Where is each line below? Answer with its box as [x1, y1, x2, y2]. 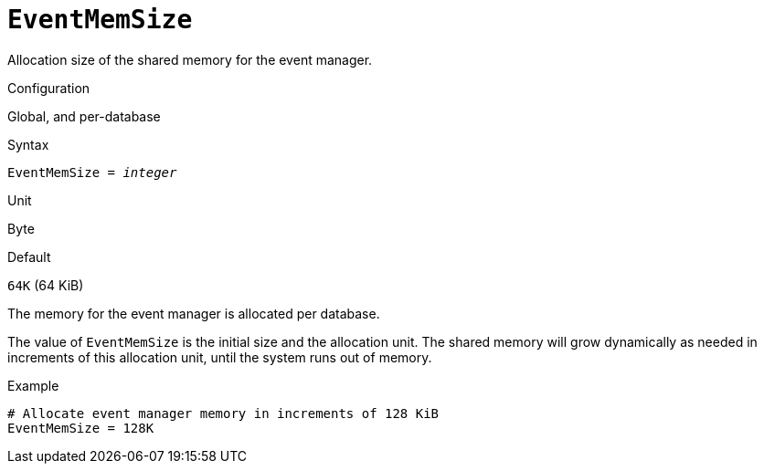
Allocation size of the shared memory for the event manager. [7, 51, 373, 68]
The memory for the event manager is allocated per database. [7, 305, 380, 321]
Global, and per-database [7, 108, 161, 124]
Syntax [7, 136, 49, 152]
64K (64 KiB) [7, 277, 84, 293]
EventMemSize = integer [7, 164, 177, 180]
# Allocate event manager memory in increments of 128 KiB [7, 405, 440, 421]
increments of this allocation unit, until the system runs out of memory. [7, 349, 432, 365]
